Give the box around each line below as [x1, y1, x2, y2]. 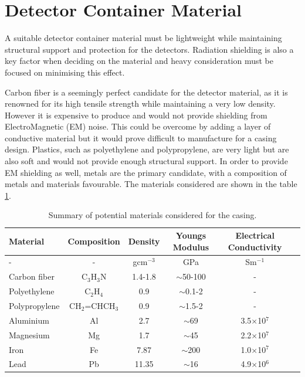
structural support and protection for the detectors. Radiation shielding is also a [5, 43, 294, 55]
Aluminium [9, 314, 49, 326]
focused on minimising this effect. [5, 66, 125, 78]
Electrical [235, 229, 274, 242]
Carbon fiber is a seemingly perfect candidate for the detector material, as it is [5, 86, 288, 98]
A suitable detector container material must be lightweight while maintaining [5, 32, 282, 44]
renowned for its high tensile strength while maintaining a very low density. [5, 97, 276, 110]
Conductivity [228, 240, 282, 253]
